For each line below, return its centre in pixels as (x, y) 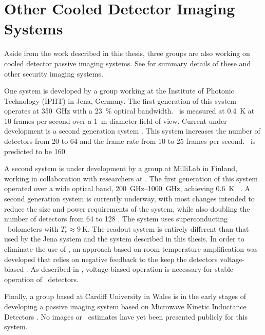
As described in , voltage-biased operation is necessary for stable (132, 269)
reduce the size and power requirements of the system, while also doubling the (127, 208)
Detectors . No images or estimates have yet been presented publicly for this (126, 316)
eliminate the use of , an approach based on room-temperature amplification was (131, 249)
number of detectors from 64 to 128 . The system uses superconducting (116, 219)
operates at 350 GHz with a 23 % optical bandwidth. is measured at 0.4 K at (129, 111)
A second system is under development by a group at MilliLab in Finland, (121, 168)
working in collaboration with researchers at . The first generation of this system (131, 178)
